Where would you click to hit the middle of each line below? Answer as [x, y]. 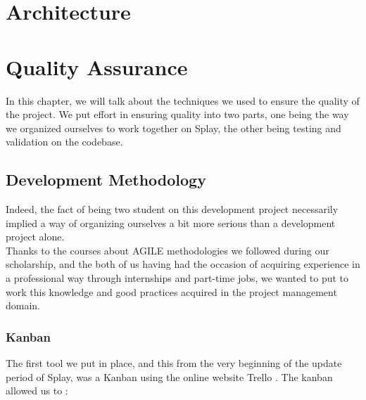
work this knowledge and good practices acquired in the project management [171, 291]
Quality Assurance [97, 66]
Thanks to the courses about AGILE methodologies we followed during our [168, 250]
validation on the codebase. [64, 142]
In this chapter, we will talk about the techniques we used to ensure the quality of [183, 100]
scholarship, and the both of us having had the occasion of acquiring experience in [183, 264]
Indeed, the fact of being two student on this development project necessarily [172, 209]
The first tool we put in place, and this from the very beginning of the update [174, 363]
